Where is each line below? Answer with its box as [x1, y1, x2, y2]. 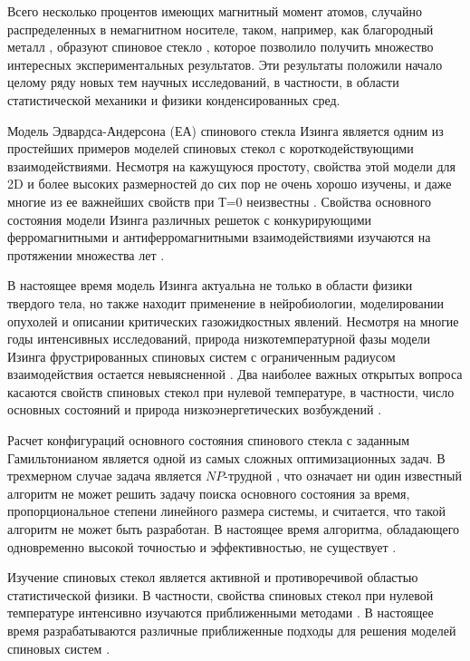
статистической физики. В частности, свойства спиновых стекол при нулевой [7, 585, 434, 604]
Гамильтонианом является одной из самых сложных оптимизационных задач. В [7, 448, 446, 467]
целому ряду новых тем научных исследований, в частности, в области [7, 73, 399, 92]
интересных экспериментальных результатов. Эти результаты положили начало [7, 54, 443, 73]
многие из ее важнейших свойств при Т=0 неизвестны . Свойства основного [7, 191, 432, 210]
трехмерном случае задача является [7, 466, 202, 485]
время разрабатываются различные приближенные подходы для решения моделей [7, 621, 456, 639]
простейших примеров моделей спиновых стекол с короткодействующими [7, 139, 414, 158]
